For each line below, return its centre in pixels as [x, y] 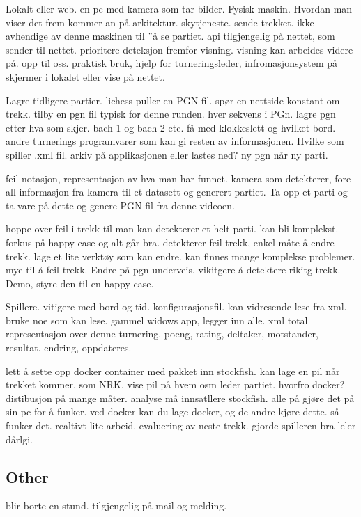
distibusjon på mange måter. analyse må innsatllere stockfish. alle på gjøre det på [180, 398]
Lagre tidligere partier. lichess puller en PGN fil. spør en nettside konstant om [173, 100]
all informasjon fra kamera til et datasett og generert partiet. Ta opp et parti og [177, 192]
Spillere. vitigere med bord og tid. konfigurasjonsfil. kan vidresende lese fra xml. [176, 307]
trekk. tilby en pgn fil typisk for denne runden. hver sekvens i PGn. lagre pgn [171, 114]
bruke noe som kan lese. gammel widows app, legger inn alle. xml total [157, 320]
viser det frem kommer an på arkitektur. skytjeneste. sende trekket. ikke [160, 22]
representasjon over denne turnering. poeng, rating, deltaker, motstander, [162, 334]
